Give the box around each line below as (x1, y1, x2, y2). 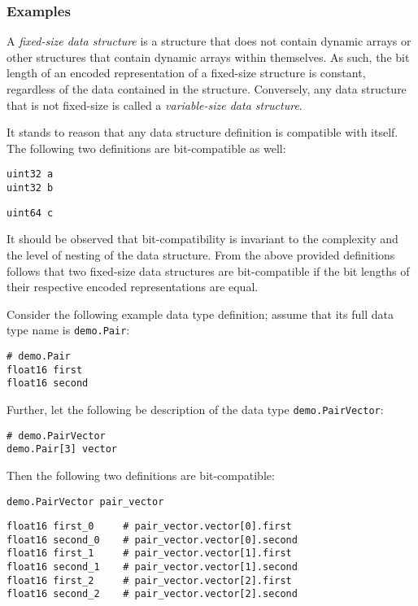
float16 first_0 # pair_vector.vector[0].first (7, 521, 292, 533)
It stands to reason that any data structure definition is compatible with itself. (7, 124, 398, 141)
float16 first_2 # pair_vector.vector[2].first (7, 574, 292, 586)
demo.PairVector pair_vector (7, 495, 164, 508)
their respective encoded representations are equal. (7, 278, 259, 295)
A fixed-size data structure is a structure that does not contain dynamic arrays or (7, 33, 411, 50)
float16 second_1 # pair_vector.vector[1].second (7, 561, 298, 573)
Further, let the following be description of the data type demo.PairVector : (7, 400, 384, 417)
